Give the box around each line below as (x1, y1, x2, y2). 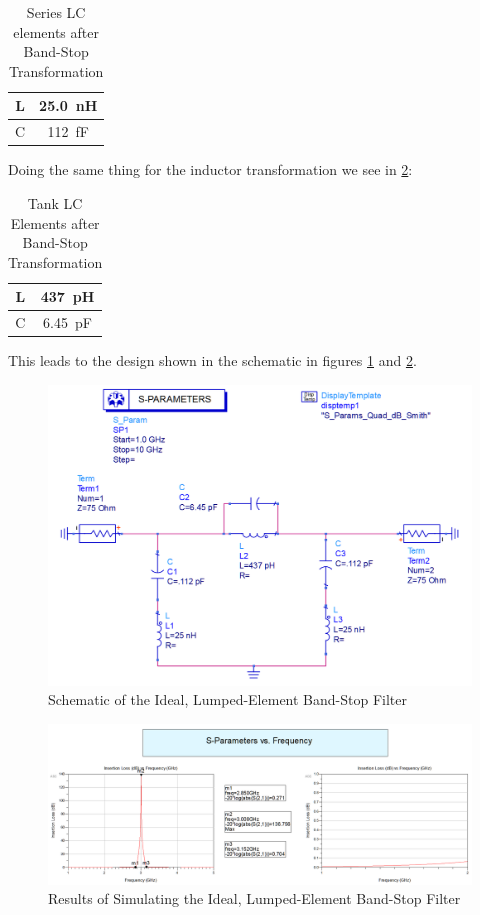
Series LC (26, 2, 86, 22)
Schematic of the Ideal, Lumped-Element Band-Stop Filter (48, 689, 407, 710)
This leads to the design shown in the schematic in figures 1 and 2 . (8, 350, 417, 371)
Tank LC (27, 192, 83, 213)
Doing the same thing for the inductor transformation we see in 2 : (8, 159, 413, 180)
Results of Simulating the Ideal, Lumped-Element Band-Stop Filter (48, 888, 461, 909)
